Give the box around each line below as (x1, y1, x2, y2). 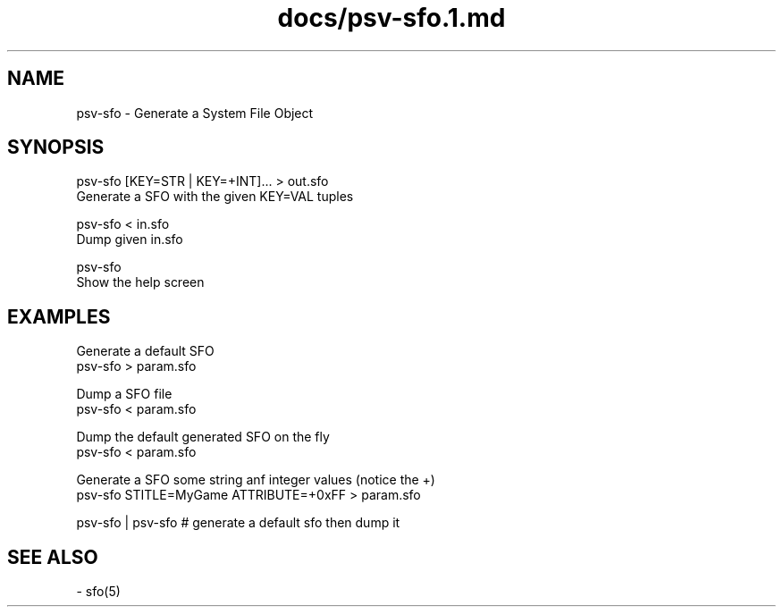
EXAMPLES (7, 305, 111, 328)
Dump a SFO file (76, 386, 173, 402)
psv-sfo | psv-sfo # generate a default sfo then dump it (76, 515, 400, 531)
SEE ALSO (7, 545, 98, 568)
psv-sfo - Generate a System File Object (76, 105, 314, 121)
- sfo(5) (76, 584, 121, 600)
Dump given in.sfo (76, 231, 183, 248)
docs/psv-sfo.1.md (277, 3, 506, 33)
